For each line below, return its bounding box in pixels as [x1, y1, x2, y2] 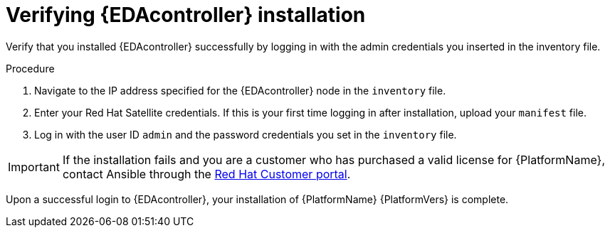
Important [8, 159, 60, 174]
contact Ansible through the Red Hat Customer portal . [62, 166, 351, 181]
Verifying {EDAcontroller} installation [6, 3, 366, 27]
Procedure [6, 62, 55, 75]
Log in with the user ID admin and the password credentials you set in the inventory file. [34, 128, 457, 141]
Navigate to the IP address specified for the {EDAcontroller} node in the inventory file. [34, 84, 446, 97]
